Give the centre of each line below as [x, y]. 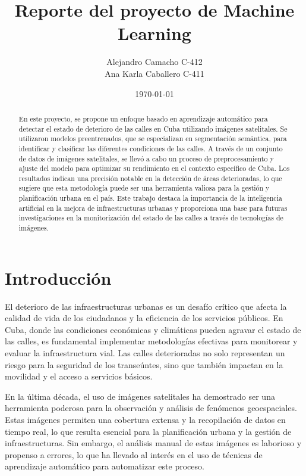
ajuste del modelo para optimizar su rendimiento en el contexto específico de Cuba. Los [154, 168]
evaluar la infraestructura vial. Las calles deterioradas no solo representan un [145, 353]
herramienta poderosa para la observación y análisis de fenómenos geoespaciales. [151, 408]
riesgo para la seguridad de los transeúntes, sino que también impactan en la [144, 364]
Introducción [58, 277]
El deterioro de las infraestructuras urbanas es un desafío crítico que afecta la [146, 306]
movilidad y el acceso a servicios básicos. [79, 376]
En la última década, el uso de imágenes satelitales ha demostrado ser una [140, 396]
